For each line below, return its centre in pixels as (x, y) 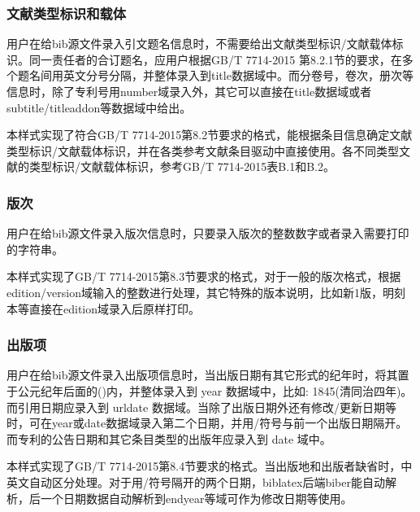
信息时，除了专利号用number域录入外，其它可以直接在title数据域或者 (189, 91)
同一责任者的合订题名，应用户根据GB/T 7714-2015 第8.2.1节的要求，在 (215, 59)
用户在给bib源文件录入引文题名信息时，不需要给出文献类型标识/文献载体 (199, 44)
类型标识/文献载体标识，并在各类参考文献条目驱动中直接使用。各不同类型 (203, 150)
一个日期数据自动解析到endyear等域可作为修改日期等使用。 (196, 498)
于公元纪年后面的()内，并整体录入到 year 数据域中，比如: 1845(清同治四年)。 (210, 390)
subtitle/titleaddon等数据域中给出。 (99, 107)
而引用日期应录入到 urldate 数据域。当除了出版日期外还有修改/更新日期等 (201, 407)
